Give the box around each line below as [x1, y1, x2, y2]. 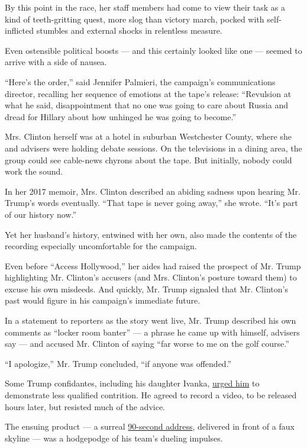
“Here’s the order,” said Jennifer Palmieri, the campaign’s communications [5, 75, 276, 88]
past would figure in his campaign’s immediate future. [5, 294, 201, 307]
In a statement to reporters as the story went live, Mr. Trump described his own [5, 314, 296, 327]
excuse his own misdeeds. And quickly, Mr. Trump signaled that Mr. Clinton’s [5, 282, 288, 295]
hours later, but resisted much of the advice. [5, 400, 166, 412]
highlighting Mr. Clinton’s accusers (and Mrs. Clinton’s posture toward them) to [5, 271, 297, 283]
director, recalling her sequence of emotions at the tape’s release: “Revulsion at [5, 87, 292, 99]
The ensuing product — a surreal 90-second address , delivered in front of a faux [5, 420, 295, 433]
